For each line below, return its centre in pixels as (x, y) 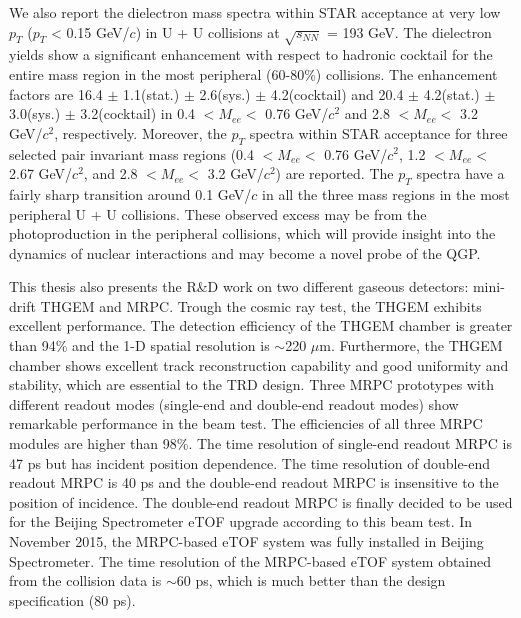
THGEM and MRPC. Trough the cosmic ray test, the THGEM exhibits (261, 305)
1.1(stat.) (151, 93)
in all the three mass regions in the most (386, 193)
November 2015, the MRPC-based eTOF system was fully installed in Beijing (246, 541)
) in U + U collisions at (207, 31)
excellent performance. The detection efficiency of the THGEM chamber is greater (261, 325)
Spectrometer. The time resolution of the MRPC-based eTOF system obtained (250, 560)
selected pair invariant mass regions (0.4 (132, 153)
